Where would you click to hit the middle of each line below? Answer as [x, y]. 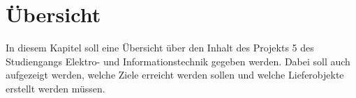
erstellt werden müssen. [55, 88]
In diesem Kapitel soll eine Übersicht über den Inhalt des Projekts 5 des [160, 48]
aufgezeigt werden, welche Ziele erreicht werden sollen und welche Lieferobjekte [175, 75]
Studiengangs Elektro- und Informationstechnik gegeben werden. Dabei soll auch [178, 61]
